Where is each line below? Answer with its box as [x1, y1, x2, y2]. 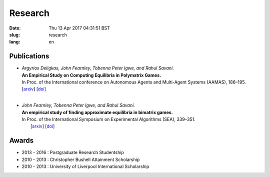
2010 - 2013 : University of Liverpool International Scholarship [21, 163, 149, 169]
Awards [9, 136, 34, 145]
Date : [9, 25, 21, 31]
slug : [9, 31, 20, 37]
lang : [9, 39, 20, 45]
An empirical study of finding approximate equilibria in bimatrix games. [21, 109, 173, 115]
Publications [9, 52, 49, 60]
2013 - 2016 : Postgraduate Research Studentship [21, 149, 124, 155]
